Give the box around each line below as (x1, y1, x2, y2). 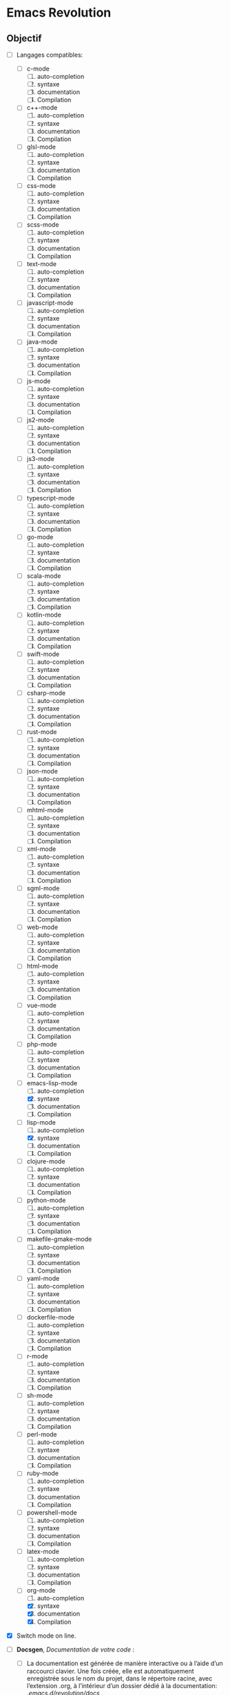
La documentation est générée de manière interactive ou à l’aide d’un (26, 1659, 223, 1667)
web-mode (26, 923, 59, 931)
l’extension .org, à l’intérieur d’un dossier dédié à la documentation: (26, 1681, 218, 1689)
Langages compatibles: (16, 50, 83, 59)
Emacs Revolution (6, 5, 112, 21)
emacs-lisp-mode (26, 1079, 78, 1087)
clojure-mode (26, 1156, 66, 1165)
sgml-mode (26, 883, 60, 892)
